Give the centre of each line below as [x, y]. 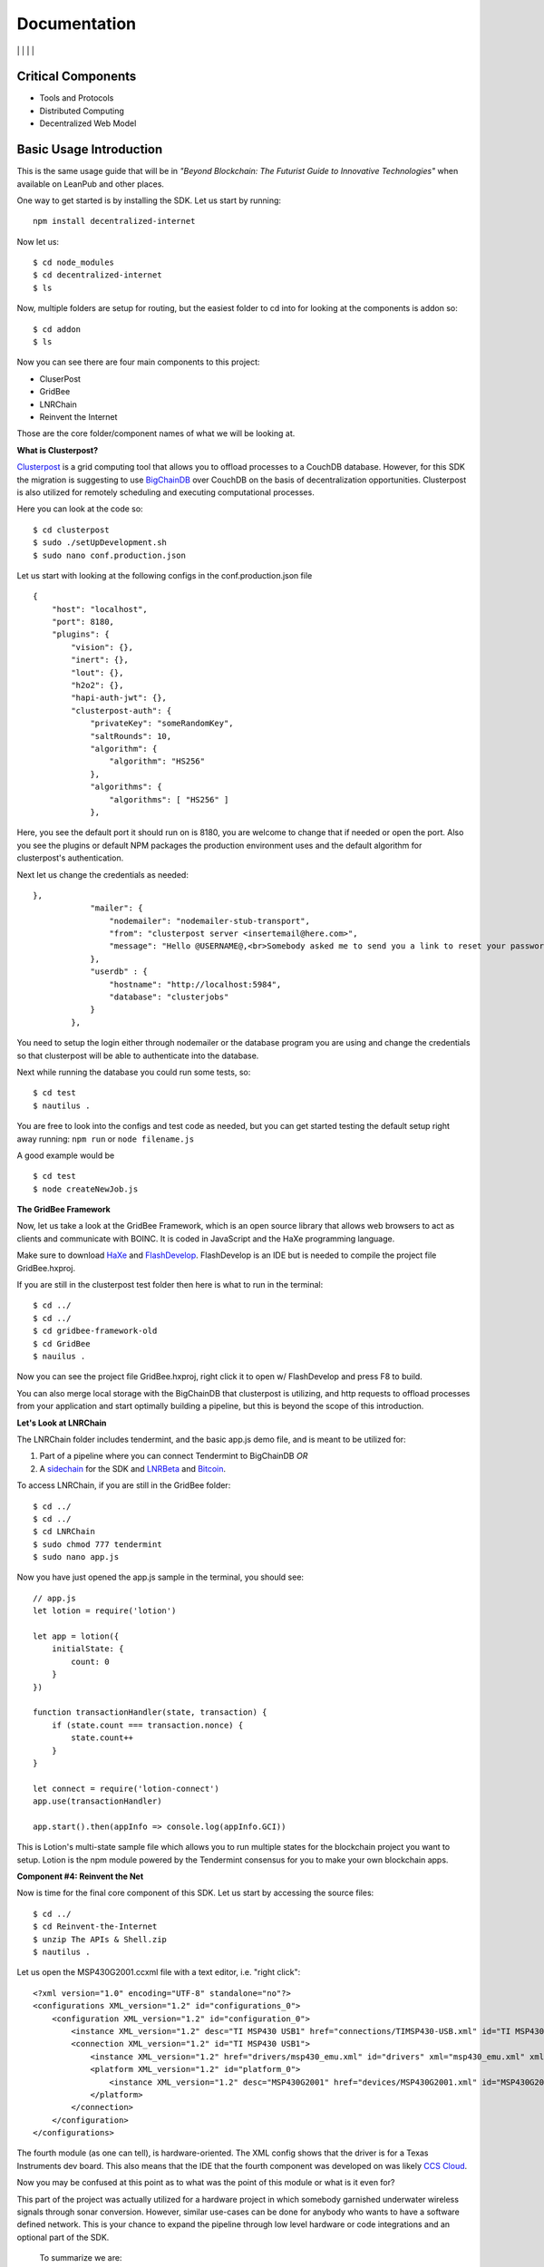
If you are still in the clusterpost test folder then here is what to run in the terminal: [170, 1285]
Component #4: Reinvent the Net [80, 1876]
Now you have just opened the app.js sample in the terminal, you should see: [160, 1577]
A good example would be [66, 1155]
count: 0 [90, 1661]
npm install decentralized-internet [114, 221]
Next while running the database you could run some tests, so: [134, 1072]
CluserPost [60, 379]
